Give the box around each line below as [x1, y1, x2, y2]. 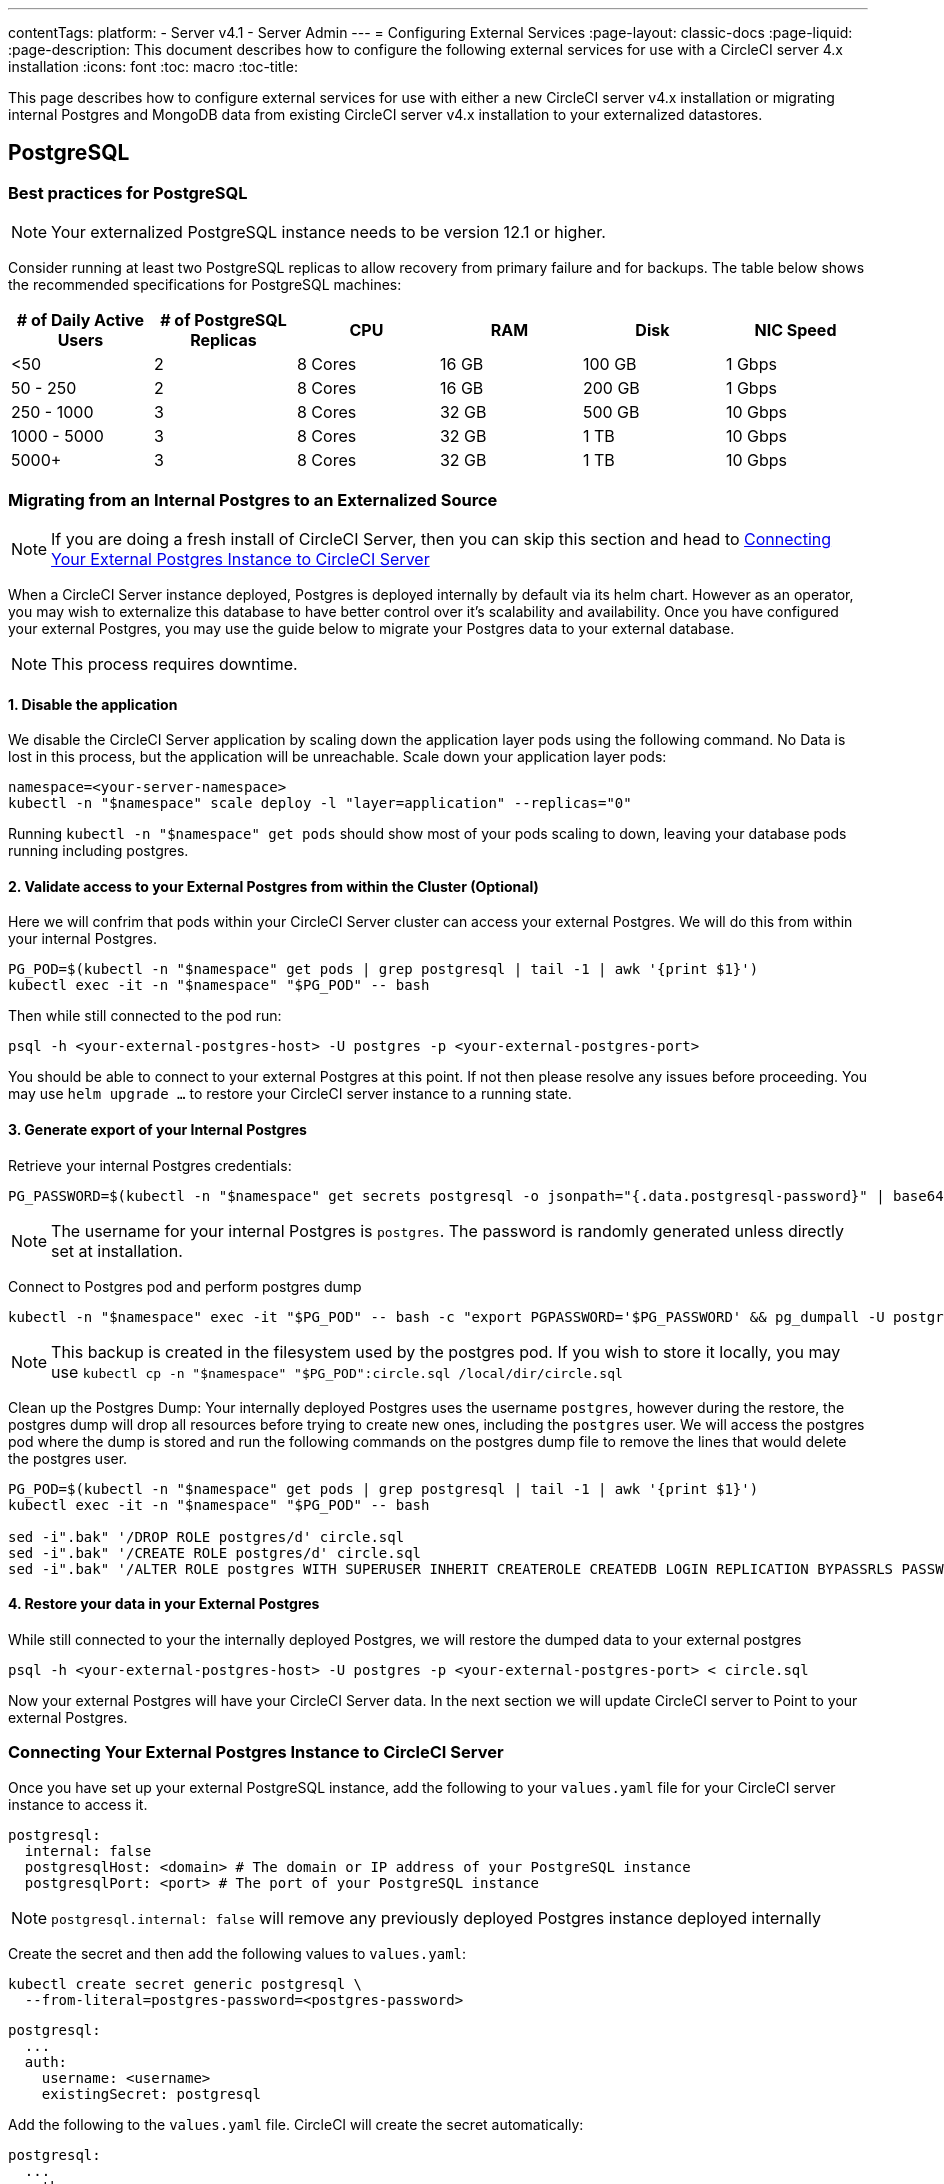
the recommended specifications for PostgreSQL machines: [8, 276, 402, 294]
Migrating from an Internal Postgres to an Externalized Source [8, 489, 498, 510]
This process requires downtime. [51, 653, 298, 674]
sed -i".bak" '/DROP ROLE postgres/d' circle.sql [8, 1528, 405, 1545]
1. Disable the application [8, 695, 178, 713]
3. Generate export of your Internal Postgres [8, 1121, 307, 1139]
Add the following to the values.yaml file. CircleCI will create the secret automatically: [8, 2115, 584, 2133]
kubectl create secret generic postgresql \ [8, 1975, 363, 1992]
